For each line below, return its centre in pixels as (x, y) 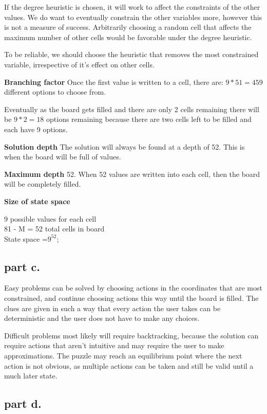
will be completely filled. (43, 184)
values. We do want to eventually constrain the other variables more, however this (133, 17)
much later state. (31, 376)
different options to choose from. (55, 92)
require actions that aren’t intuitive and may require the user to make (114, 345)
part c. (22, 266)
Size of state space (37, 201)
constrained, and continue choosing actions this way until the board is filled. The (131, 298)
